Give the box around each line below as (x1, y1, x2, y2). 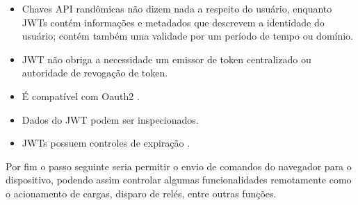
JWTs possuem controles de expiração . (22, 136, 190, 150)
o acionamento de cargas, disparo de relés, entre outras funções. (6, 186, 277, 200)
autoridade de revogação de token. (22, 65, 168, 80)
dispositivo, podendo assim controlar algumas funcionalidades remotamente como (6, 172, 352, 187)
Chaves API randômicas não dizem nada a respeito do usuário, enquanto (22, 1, 332, 15)
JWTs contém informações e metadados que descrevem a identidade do (22, 15, 325, 29)
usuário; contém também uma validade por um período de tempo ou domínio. (22, 28, 354, 43)
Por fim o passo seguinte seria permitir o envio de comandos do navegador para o (6, 158, 352, 173)
